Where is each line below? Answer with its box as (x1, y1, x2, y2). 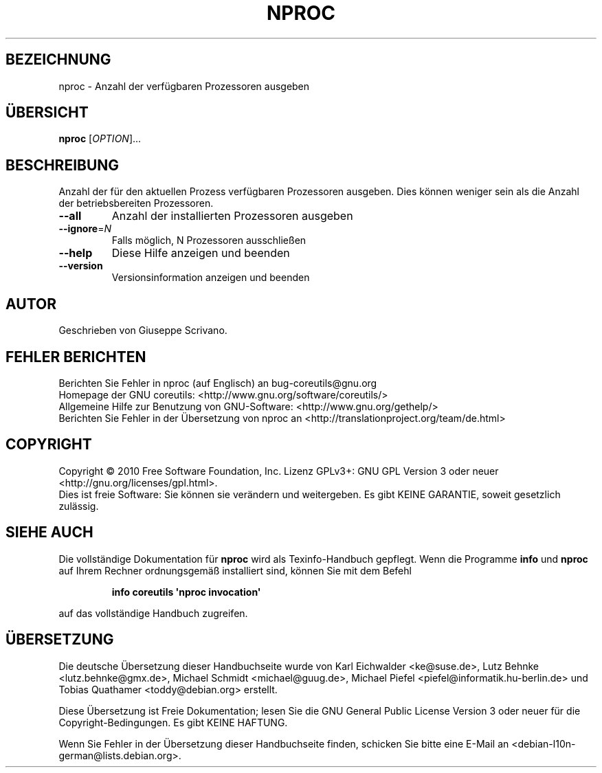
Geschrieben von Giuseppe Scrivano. (58, 324, 227, 337)
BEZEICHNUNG (5, 51, 111, 69)
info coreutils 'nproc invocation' (111, 585, 261, 598)
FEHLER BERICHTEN (5, 348, 146, 366)
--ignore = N (58, 223, 111, 235)
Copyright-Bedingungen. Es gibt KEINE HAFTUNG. (58, 716, 288, 728)
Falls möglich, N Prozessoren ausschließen (111, 234, 306, 247)
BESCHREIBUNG (5, 156, 120, 174)
